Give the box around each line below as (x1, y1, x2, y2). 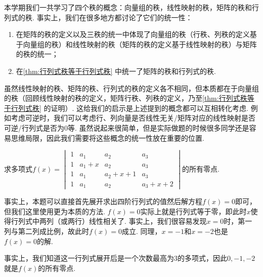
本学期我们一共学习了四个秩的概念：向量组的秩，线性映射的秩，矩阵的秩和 (4, 2, 252, 12)
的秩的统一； (16, 49, 59, 59)
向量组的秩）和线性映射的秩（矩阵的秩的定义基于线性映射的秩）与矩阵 (23, 38, 257, 49)
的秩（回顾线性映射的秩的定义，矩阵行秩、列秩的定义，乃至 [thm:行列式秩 (4, 93, 247, 103)
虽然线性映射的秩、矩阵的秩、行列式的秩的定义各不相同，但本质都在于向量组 (4, 83, 259, 93)
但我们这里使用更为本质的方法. (4, 206, 105, 216)
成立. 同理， (122, 226, 162, 236)
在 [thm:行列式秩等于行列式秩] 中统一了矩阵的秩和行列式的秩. (16, 65, 216, 76)
